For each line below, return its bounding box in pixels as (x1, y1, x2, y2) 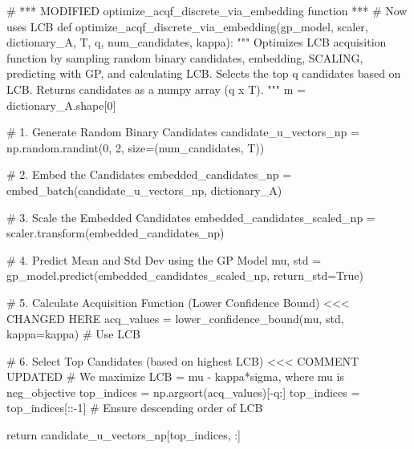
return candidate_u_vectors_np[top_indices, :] (6, 427, 241, 443)
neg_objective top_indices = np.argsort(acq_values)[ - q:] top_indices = (6, 383, 360, 400)
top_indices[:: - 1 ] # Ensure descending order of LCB (6, 399, 263, 416)
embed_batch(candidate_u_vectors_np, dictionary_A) (6, 181, 282, 198)
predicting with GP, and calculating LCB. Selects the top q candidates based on (6, 65, 401, 82)
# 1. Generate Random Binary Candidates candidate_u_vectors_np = (6, 123, 359, 140)
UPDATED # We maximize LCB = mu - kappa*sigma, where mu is (6, 368, 344, 385)
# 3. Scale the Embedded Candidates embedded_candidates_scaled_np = (6, 208, 375, 225)
